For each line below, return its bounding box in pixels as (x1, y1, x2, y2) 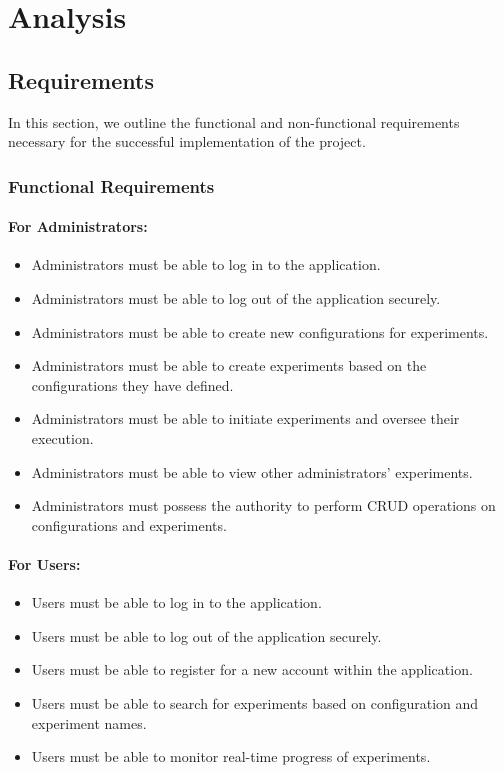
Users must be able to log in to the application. (31, 592, 322, 613)
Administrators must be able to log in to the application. (31, 254, 381, 275)
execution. (31, 427, 94, 448)
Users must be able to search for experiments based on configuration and (31, 692, 479, 713)
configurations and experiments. (31, 514, 227, 535)
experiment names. (31, 712, 147, 733)
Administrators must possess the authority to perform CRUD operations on (31, 495, 496, 516)
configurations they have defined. (31, 374, 234, 395)
